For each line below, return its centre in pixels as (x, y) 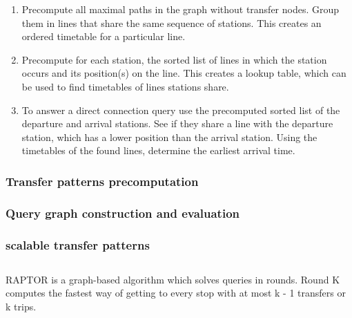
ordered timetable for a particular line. (104, 36)
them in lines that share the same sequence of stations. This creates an (172, 22)
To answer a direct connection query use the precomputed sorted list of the (181, 110)
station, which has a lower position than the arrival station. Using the (169, 137)
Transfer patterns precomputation (102, 181)
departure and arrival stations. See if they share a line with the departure (177, 123)
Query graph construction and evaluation (123, 213)
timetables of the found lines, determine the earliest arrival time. (158, 150)
